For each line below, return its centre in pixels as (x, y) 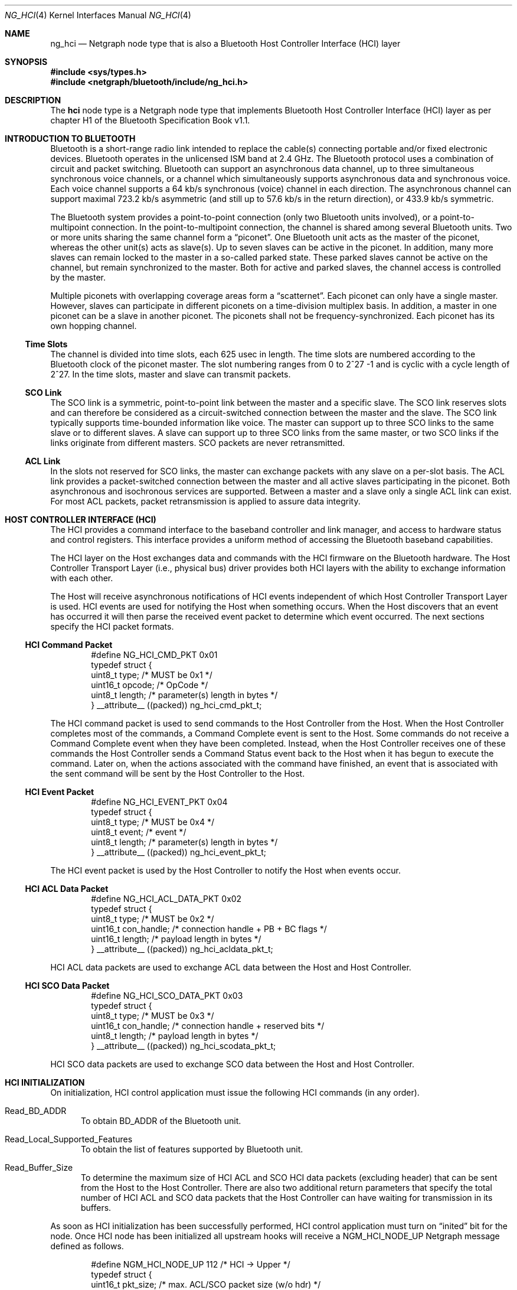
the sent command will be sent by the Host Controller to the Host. (178, 773)
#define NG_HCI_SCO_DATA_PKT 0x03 (167, 996)
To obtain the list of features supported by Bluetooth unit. (192, 1149)
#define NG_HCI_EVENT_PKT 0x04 (159, 802)
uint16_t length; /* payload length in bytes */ (176, 939)
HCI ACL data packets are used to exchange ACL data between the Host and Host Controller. (231, 967)
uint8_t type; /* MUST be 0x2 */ (153, 919)
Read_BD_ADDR (36, 1111)
